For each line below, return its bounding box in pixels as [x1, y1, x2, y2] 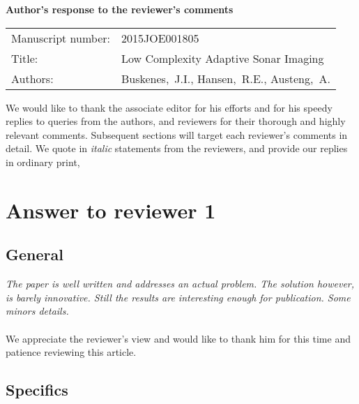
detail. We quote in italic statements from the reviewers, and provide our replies [6, 141, 348, 156]
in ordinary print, [6, 154, 80, 169]
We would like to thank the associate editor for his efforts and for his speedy [6, 100, 333, 114]
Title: [11, 50, 38, 66]
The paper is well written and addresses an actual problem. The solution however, [6, 276, 355, 291]
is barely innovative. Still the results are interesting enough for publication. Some [6, 290, 351, 304]
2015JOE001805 [121, 29, 199, 46]
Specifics [6, 379, 68, 401]
